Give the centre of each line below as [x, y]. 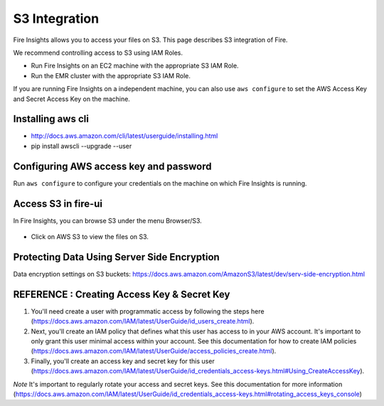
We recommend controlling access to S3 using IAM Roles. [98, 53]
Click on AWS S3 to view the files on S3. [90, 237]
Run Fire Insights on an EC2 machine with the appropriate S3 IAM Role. [135, 66]
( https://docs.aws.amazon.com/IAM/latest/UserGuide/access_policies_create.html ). [154, 351]
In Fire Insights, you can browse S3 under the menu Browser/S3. [107, 220]
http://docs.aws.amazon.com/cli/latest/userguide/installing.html [124, 136]
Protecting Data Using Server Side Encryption [116, 257]
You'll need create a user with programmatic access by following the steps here [148, 311]
